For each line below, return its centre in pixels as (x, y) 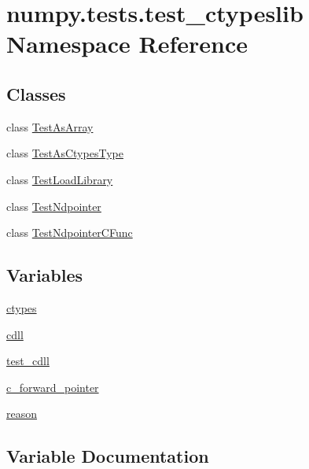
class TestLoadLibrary (60, 179)
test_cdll (28, 361)
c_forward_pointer (53, 387)
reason (22, 414)
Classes (36, 93)
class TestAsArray (50, 126)
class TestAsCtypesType (65, 153)
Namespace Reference (127, 44)
